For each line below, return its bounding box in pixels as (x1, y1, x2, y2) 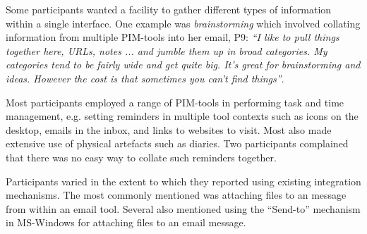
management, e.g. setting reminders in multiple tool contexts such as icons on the (6, 109, 359, 123)
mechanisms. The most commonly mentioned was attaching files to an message (6, 187, 347, 202)
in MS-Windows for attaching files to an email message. (6, 215, 246, 230)
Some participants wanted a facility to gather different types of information (6, 2, 332, 16)
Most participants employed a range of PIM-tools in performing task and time (6, 94, 344, 109)
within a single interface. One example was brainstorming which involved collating (6, 16, 361, 30)
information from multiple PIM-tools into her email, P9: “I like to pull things (6, 30, 339, 44)
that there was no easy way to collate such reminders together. (6, 149, 277, 164)
